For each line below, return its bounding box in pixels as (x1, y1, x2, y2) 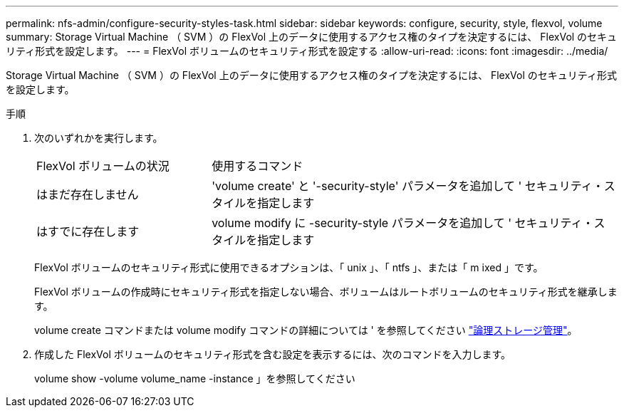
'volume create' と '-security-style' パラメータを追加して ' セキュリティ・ (212, 179, 604, 193)
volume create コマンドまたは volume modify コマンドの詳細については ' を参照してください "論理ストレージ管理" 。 (34, 324, 578, 336)
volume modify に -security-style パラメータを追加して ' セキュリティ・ (212, 216, 594, 230)
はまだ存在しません (36, 187, 139, 202)
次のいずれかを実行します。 (34, 132, 163, 144)
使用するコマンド (212, 159, 303, 173)
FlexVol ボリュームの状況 (36, 159, 170, 173)
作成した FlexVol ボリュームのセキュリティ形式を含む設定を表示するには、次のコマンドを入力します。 (34, 348, 511, 360)
